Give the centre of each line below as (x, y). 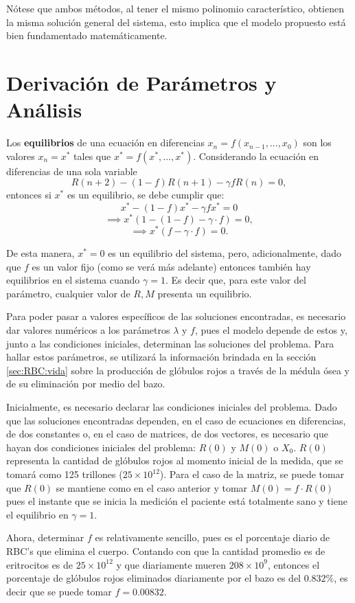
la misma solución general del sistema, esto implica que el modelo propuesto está (176, 22)
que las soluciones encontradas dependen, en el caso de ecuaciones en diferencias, (176, 420)
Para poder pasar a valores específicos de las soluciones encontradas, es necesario (176, 316)
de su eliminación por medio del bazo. (86, 384)
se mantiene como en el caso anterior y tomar (152, 487)
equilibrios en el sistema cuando (73, 280)
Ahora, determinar (45, 537)
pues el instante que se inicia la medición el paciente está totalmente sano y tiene (177, 501)
